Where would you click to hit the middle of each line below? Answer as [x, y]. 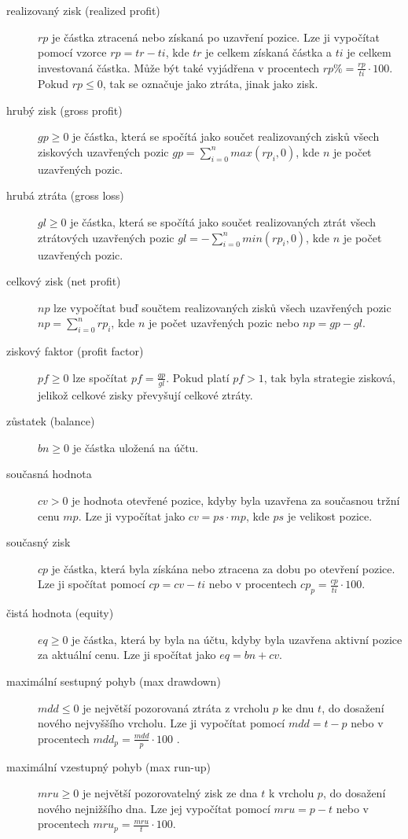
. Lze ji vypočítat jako [132, 515]
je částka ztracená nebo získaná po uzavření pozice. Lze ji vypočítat [216, 37]
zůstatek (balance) [51, 421]
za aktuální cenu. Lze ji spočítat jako [127, 655]
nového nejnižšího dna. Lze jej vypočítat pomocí [154, 808]
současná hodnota [49, 474]
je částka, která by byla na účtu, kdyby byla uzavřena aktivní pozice [237, 639]
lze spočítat [100, 377]
